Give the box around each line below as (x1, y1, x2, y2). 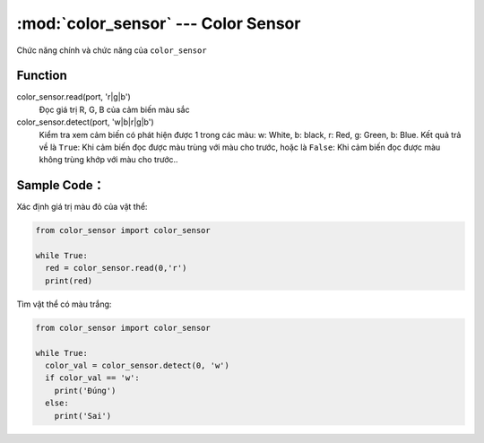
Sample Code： (16, 178, 105, 193)
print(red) (45, 275, 93, 286)
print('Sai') (54, 411, 112, 421)
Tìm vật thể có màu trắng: (16, 299, 112, 309)
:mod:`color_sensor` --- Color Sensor (16, 13, 301, 33)
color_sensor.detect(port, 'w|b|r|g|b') (16, 117, 154, 127)
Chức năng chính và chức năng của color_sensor (16, 45, 207, 56)
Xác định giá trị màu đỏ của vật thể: (16, 202, 148, 213)
